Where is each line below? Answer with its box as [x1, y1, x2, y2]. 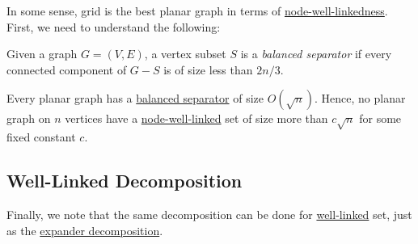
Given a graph [6, 45, 78, 62]
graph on [6, 110, 51, 127]
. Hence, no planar [315, 90, 406, 107]
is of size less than [163, 61, 253, 78]
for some [359, 110, 402, 127]
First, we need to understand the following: [6, 18, 221, 35]
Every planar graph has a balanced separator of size [6, 90, 264, 107]
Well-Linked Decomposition [6, 168, 243, 193]
